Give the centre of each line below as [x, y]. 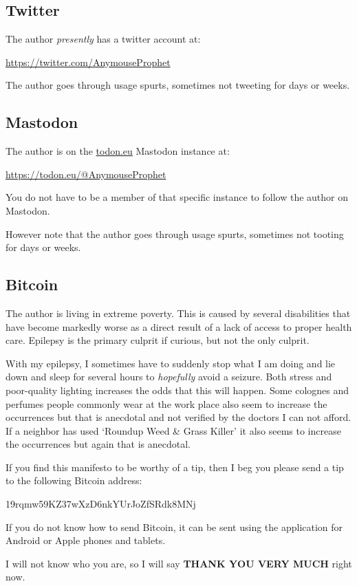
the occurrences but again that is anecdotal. [98, 444]
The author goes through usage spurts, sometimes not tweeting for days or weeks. [178, 85]
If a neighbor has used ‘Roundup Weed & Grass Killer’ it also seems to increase [173, 430]
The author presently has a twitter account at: [103, 39]
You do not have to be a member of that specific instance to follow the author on [177, 197]
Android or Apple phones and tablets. [86, 540]
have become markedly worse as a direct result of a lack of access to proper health [179, 326]
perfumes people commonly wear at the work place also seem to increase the [166, 403]
